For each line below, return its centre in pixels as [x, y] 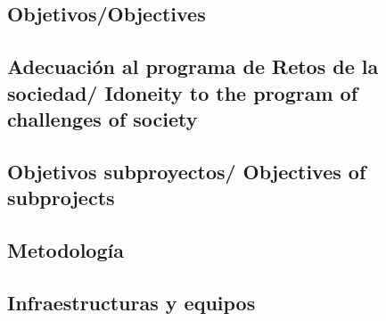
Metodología [66, 249]
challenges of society [103, 118]
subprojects [61, 198]
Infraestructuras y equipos [131, 302]
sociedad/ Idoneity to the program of [183, 92]
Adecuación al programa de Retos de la [193, 66]
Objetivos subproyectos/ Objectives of [187, 171]
